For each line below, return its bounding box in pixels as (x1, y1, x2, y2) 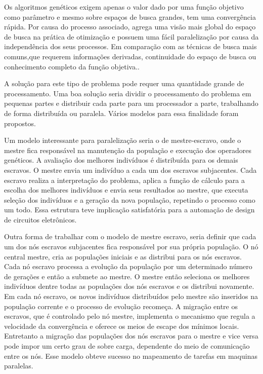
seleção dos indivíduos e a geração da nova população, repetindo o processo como (4, 194, 255, 205)
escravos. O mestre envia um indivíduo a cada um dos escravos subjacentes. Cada (4, 164, 257, 175)
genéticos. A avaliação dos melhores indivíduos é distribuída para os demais (4, 155, 238, 165)
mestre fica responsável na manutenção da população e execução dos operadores (4, 144, 251, 155)
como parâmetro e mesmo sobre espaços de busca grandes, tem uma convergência (4, 11, 256, 22)
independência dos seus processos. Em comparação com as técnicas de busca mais (4, 41, 257, 52)
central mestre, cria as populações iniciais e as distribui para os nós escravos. (4, 251, 242, 261)
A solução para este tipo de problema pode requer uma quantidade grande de (4, 78, 244, 89)
